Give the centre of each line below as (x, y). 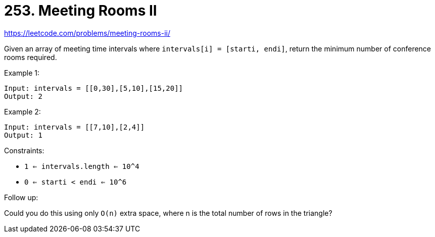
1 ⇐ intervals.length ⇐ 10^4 (82, 166)
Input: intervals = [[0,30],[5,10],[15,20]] (94, 88)
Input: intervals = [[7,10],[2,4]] (75, 127)
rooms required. (31, 57)
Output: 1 (23, 135)
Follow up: (21, 197)
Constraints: (24, 150)
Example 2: (22, 111)
